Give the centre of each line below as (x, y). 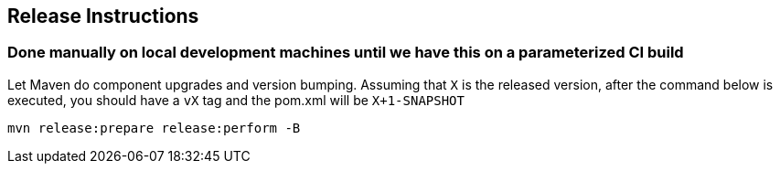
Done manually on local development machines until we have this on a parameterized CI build (346, 53)
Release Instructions (103, 16)
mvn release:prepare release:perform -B (154, 128)
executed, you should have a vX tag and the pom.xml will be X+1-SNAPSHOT (236, 100)
